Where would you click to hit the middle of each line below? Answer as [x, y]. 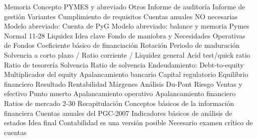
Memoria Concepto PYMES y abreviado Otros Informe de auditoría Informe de [125, 6]
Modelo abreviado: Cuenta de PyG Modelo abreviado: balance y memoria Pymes [127, 26]
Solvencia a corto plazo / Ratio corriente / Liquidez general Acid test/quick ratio [127, 54]
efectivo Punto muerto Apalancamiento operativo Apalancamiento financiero [120, 93]
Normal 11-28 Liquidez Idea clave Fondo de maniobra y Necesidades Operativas [125, 35]
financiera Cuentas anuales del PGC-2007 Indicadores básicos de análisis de [118, 113]
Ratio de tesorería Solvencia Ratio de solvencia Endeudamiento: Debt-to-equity [124, 64]
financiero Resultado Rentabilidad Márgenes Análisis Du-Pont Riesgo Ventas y [123, 84]
